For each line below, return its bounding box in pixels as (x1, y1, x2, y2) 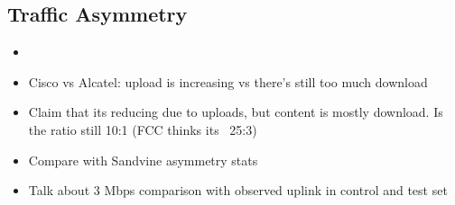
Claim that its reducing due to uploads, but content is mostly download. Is (28, 102, 443, 121)
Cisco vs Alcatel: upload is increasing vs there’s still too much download (28, 72, 428, 91)
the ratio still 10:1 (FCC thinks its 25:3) (28, 120, 257, 138)
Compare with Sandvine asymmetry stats (28, 150, 258, 169)
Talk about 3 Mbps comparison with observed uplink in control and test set (28, 181, 448, 200)
